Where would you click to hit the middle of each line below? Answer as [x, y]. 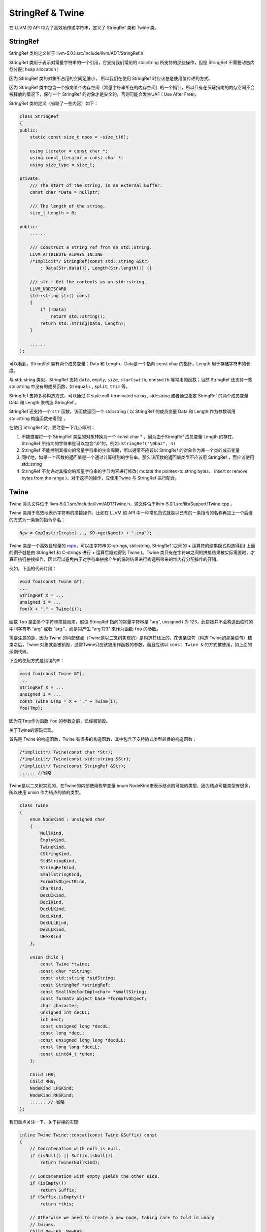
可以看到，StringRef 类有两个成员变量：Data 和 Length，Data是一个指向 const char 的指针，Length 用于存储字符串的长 [130, 364]
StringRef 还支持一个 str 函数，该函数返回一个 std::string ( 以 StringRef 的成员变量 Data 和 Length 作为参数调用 [122, 411]
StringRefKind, [59, 868]
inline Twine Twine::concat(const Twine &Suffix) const [88, 1135]
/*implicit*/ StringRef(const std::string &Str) [90, 261]
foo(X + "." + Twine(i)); [51, 609]
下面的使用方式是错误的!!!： [37, 661]
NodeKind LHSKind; [52, 1088]
